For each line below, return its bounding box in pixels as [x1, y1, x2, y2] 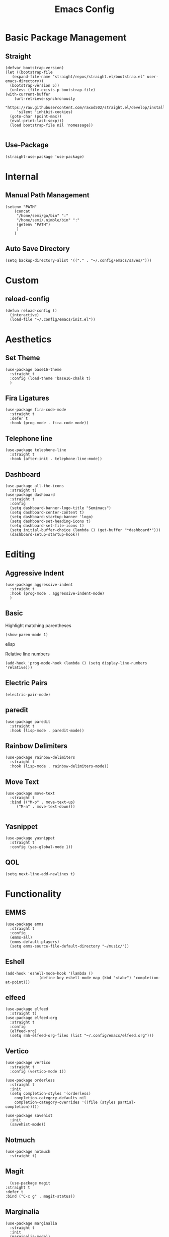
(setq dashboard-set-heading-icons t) [10, 519, 92, 524]
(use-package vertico [5, 1060, 51, 1065]
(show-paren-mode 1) [5, 632, 49, 637]
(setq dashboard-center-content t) [10, 510, 84, 515]
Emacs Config [54, 4, 115, 15]
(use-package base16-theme [5, 367, 62, 372]
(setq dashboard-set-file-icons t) [10, 523, 84, 528]
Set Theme [5, 354, 40, 362]
